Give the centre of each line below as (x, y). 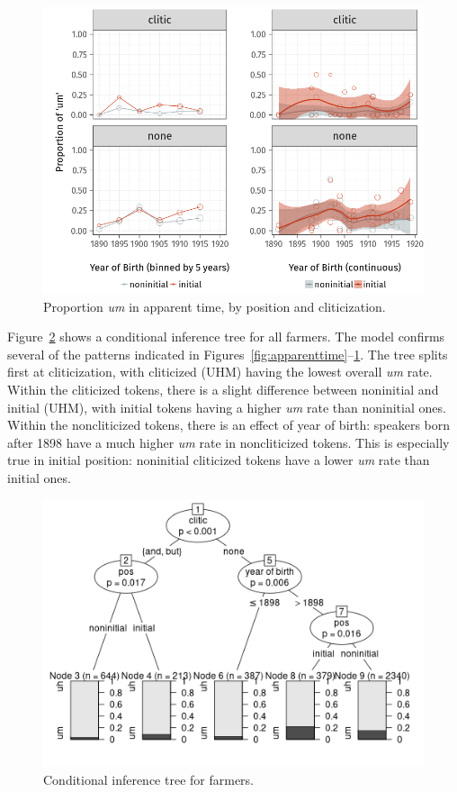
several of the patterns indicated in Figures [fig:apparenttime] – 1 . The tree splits (228, 354)
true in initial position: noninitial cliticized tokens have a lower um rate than (219, 460)
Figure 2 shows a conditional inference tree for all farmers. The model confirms (226, 337)
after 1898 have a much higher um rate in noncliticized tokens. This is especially (228, 442)
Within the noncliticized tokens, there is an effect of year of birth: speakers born (229, 425)
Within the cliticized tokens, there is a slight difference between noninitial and (223, 389)
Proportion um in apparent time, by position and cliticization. (215, 306)
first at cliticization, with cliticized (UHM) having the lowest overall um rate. (220, 372)
